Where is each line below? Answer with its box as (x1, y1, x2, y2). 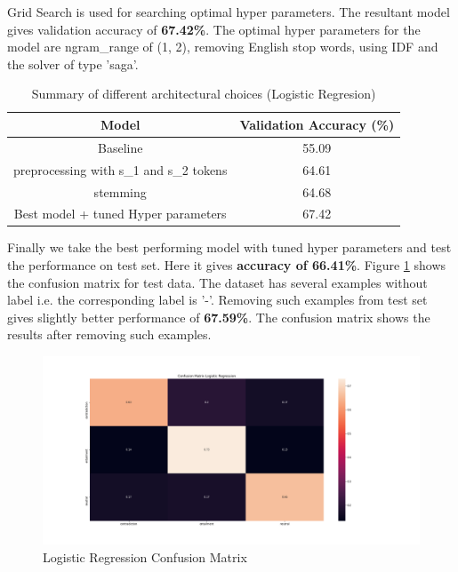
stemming (93, 182, 147, 201)
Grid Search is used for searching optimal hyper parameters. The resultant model (7, 3, 450, 20)
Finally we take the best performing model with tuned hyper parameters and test (7, 238, 452, 257)
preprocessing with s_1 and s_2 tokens (13, 160, 228, 179)
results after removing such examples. (7, 325, 212, 344)
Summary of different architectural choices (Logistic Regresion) (31, 84, 376, 103)
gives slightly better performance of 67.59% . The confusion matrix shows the (7, 307, 430, 326)
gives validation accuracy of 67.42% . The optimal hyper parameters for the (7, 20, 421, 38)
